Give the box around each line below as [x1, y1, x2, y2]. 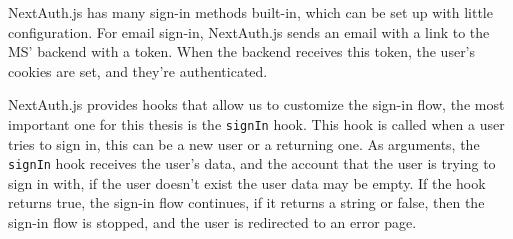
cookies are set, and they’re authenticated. [8, 60, 268, 81]
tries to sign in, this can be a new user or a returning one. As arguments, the [8, 133, 480, 154]
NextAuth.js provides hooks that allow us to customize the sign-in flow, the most [8, 94, 505, 115]
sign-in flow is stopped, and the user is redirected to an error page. [8, 212, 417, 233]
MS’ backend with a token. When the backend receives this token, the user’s [8, 41, 476, 62]
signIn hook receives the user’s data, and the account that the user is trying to [8, 153, 496, 174]
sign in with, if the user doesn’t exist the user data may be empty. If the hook [8, 172, 486, 193]
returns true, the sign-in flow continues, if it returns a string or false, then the [8, 192, 485, 213]
